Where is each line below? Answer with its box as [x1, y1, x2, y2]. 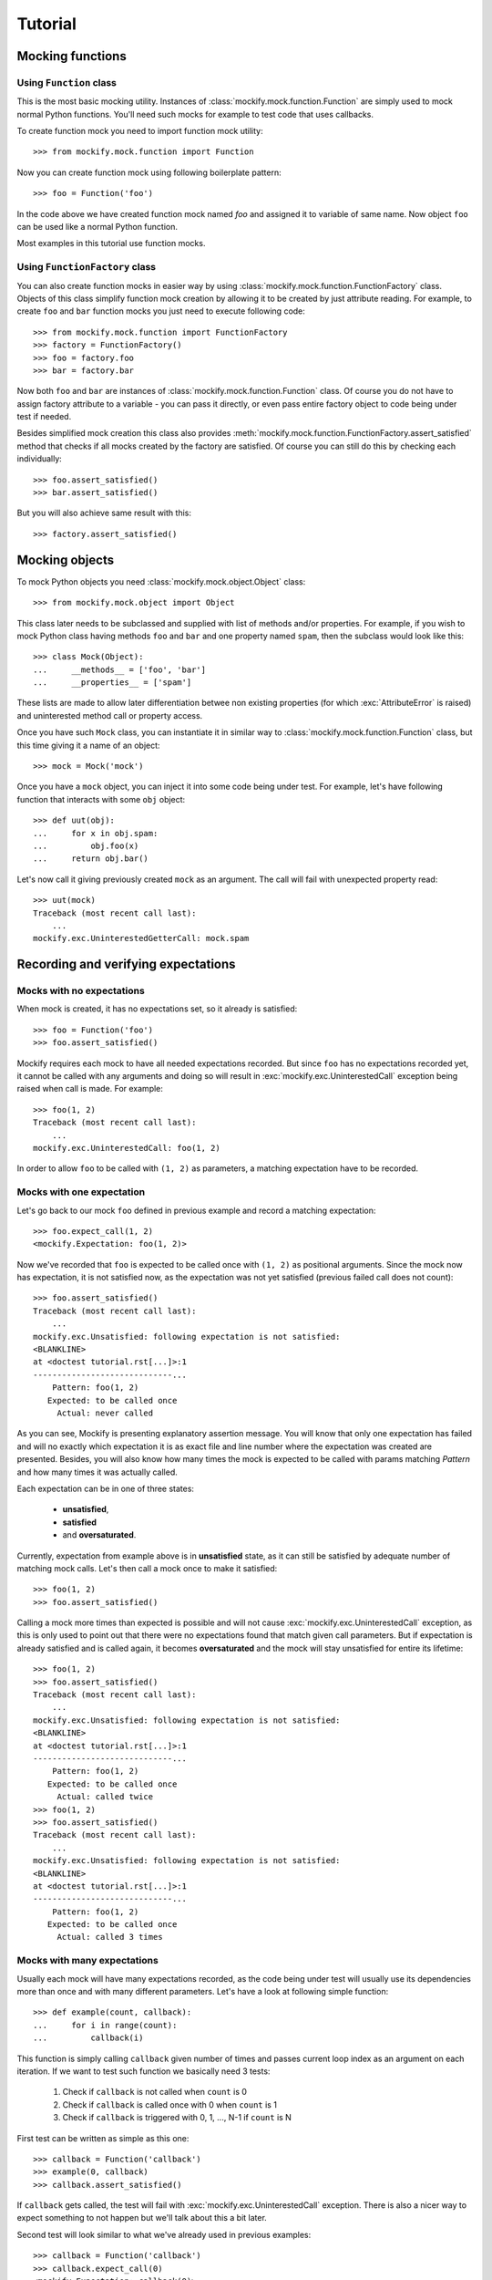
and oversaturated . [62, 1529, 137, 1540]
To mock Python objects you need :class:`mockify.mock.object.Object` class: [16, 575, 306, 587]
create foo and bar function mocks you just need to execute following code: [16, 306, 305, 316]
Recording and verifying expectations [16, 957, 236, 972]
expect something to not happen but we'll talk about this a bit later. [16, 2213, 268, 2223]
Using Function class [16, 76, 118, 88]
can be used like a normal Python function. [16, 222, 178, 233]
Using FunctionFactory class [16, 261, 157, 274]
